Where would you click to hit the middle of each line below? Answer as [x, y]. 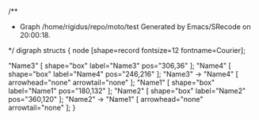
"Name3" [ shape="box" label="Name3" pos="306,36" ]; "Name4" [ [120, 66]
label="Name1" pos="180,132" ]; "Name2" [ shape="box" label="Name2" [127, 91]
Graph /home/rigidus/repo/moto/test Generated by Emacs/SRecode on [135, 26]
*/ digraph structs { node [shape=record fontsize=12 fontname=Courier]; [127, 50]
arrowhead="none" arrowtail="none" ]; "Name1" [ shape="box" [112, 82]
